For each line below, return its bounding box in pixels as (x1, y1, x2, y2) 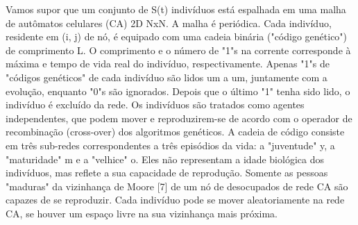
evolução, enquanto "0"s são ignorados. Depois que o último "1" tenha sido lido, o (6, 83, 350, 98)
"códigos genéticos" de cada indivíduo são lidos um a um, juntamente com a (6, 69, 327, 84)
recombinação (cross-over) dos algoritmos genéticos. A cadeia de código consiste (6, 124, 345, 139)
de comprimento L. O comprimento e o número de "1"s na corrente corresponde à (6, 42, 351, 57)
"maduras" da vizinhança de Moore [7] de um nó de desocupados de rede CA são (6, 178, 348, 193)
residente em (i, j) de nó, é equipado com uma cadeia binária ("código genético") (6, 29, 348, 44)
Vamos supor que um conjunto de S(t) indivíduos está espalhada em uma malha (6, 2, 346, 16)
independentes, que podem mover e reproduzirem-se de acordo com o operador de (6, 110, 352, 125)
